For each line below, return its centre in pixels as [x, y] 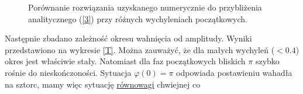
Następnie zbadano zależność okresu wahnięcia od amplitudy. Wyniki [128, 38]
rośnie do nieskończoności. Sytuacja [68, 72]
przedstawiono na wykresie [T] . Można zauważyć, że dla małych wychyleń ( [140, 49]
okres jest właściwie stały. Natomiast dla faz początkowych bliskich [125, 61]
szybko [267, 61]
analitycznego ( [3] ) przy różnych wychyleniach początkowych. [138, 18]
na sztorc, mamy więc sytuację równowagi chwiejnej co [103, 84]
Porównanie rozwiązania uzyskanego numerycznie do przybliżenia [145, 7]
